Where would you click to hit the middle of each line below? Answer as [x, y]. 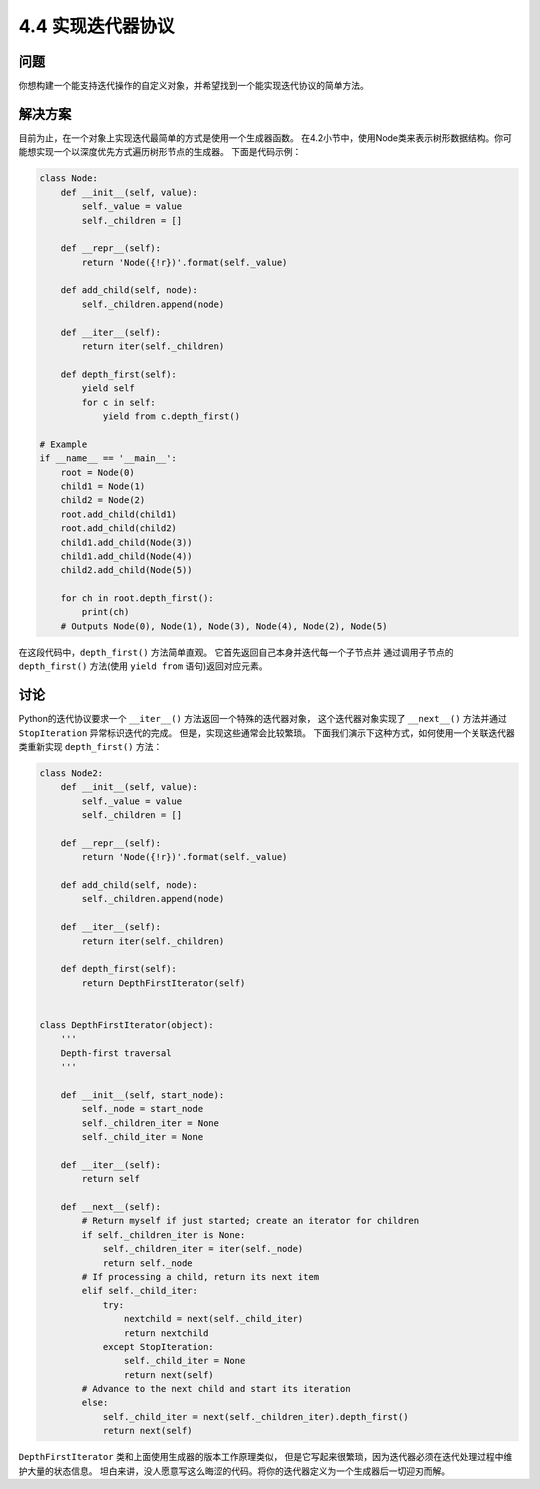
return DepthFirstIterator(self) [163, 983]
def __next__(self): [111, 1206]
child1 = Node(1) [103, 486]
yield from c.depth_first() [171, 416]
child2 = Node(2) [103, 500]
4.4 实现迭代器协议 [96, 26]
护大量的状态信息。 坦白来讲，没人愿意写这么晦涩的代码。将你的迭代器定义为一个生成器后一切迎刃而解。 [234, 1471]
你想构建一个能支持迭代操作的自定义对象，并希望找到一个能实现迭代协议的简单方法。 [193, 86]
